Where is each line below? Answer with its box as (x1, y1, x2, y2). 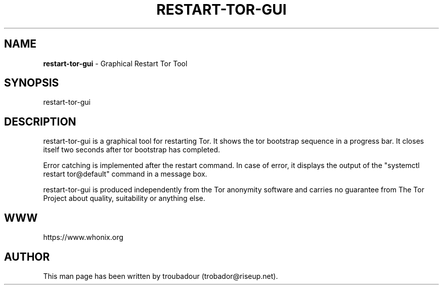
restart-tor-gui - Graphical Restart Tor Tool (43, 59, 188, 68)
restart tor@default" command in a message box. (43, 170, 207, 179)
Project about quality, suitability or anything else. (43, 194, 205, 203)
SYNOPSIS (4, 76, 59, 90)
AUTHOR (4, 250, 50, 263)
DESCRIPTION (4, 115, 76, 128)
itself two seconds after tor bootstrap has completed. (43, 145, 220, 154)
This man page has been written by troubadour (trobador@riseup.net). (43, 271, 278, 280)
